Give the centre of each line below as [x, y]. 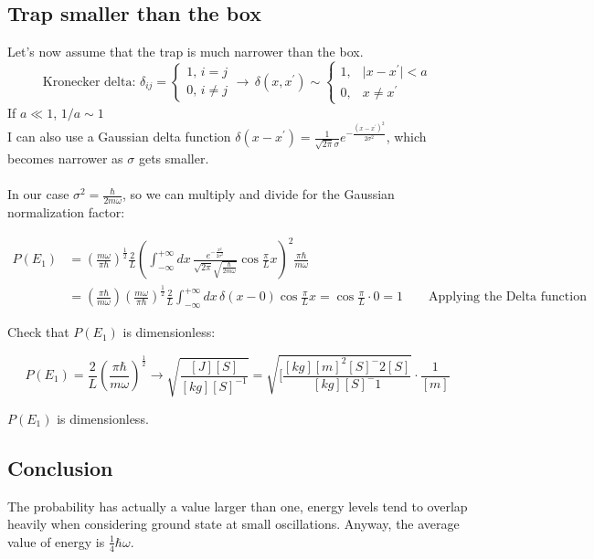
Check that [38, 332]
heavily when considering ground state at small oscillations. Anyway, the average [233, 524]
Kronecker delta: [89, 82]
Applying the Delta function [508, 297]
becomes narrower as [65, 158]
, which [406, 137]
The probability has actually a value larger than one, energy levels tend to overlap [238, 506]
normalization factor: [66, 211]
